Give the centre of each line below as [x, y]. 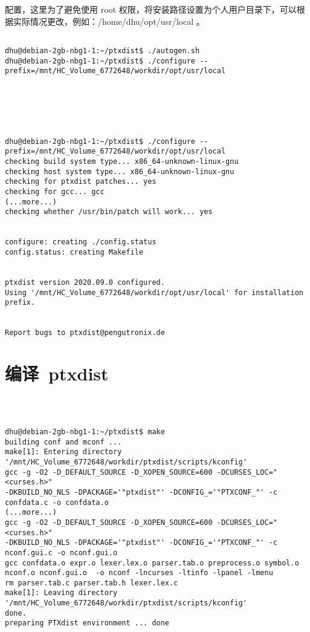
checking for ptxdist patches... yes [81, 182]
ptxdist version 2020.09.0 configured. [85, 282]
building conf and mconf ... [63, 442]
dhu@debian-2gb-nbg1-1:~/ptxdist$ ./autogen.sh [102, 50]
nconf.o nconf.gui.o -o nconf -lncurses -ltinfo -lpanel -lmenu [139, 573]
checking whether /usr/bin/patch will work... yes [109, 212]
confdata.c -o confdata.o [57, 502]
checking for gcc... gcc [55, 192]
